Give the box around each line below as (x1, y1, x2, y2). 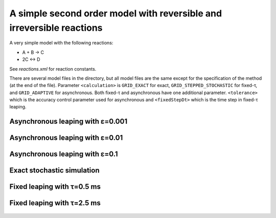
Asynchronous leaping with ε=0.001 (9, 117, 128, 126)
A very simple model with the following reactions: (9, 40, 113, 46)
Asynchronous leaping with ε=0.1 (9, 150, 118, 159)
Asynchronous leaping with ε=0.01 (9, 134, 123, 142)
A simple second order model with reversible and (9, 8, 222, 19)
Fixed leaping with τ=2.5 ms (9, 199, 101, 207)
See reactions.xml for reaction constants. (9, 66, 97, 72)
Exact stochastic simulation (9, 166, 100, 175)
